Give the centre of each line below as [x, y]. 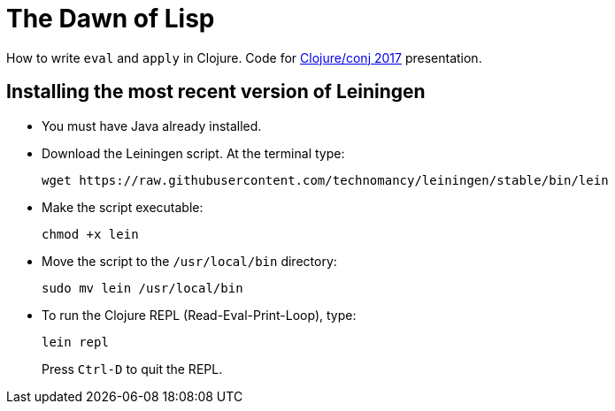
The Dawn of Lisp [111, 19]
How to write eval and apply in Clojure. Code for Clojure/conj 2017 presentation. [244, 57]
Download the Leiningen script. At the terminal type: [193, 153]
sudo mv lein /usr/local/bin [142, 288]
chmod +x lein [90, 234]
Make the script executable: [123, 207]
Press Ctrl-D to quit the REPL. [132, 369]
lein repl [75, 342]
